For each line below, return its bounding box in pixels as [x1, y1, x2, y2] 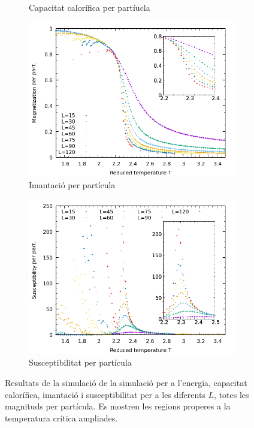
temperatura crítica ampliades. [5, 411, 118, 424]
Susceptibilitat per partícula [29, 356, 132, 369]
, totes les [214, 388, 249, 400]
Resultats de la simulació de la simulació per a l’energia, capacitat [5, 376, 247, 388]
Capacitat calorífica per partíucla [29, 1, 150, 13]
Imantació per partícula [29, 179, 116, 191]
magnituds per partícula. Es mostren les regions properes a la [5, 400, 231, 412]
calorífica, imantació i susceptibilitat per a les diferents [5, 388, 205, 400]
